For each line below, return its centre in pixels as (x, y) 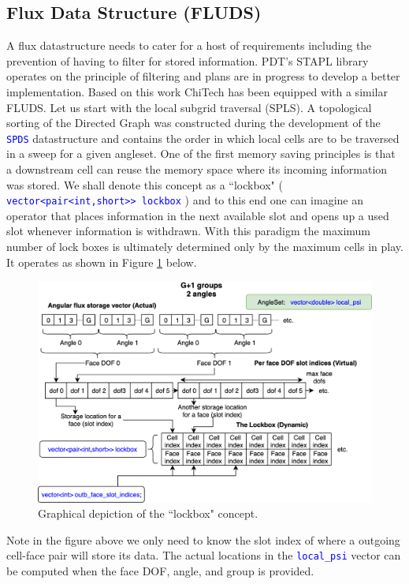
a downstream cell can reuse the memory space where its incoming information (197, 169)
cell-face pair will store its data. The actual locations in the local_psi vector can (204, 555)
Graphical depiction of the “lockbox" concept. (148, 513)
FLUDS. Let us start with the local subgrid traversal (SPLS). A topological (189, 107)
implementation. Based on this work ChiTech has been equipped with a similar (197, 91)
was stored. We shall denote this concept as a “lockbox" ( (145, 184)
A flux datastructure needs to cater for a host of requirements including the (189, 45)
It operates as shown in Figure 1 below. (102, 262)
